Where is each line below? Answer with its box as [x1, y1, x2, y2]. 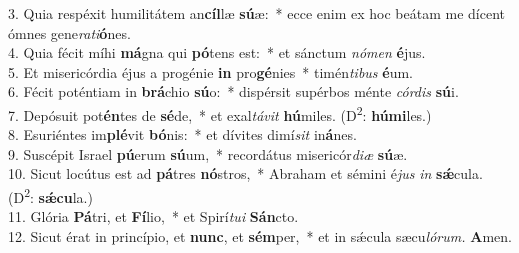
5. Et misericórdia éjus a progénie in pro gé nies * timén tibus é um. [8, 61, 413, 82]
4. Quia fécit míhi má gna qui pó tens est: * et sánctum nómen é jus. [8, 42, 426, 63]
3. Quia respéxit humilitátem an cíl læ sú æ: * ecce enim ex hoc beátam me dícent [8, 3, 505, 23]
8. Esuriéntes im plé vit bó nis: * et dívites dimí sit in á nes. [8, 124, 357, 145]
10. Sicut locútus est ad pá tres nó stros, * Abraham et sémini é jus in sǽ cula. [8, 163, 483, 184]
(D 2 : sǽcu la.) [8, 184, 93, 207]
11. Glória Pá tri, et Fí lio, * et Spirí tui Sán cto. [8, 206, 299, 227]
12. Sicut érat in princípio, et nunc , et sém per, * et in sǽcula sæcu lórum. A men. [8, 225, 512, 246]
